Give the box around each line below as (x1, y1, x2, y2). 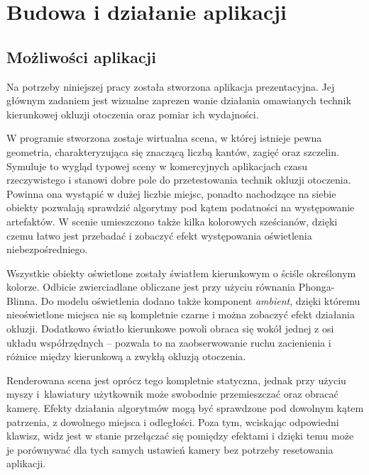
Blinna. (6, 293, 38, 308)
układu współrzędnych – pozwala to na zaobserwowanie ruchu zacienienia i (6, 335, 331, 350)
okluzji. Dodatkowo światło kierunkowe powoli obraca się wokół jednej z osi (6, 321, 334, 336)
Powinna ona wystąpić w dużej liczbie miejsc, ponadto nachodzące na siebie (6, 186, 336, 201)
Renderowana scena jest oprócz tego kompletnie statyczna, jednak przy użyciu (6, 372, 346, 387)
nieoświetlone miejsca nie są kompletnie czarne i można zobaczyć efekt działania (6, 307, 356, 322)
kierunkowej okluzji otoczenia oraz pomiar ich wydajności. (6, 106, 259, 121)
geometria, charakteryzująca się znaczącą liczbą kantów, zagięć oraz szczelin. (6, 144, 339, 159)
